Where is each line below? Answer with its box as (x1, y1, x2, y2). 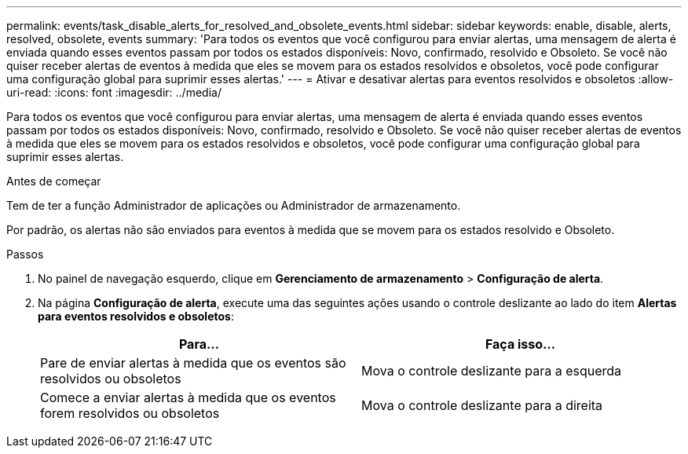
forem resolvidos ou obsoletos (40, 405, 220, 421)
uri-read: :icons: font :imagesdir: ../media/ (6, 86, 221, 99)
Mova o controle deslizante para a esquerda (361, 363, 622, 379)
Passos (6, 247, 44, 261)
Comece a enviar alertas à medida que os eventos (40, 390, 336, 405)
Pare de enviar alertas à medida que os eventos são (40, 355, 346, 371)
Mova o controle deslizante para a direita (361, 397, 603, 413)
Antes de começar (6, 174, 101, 188)
